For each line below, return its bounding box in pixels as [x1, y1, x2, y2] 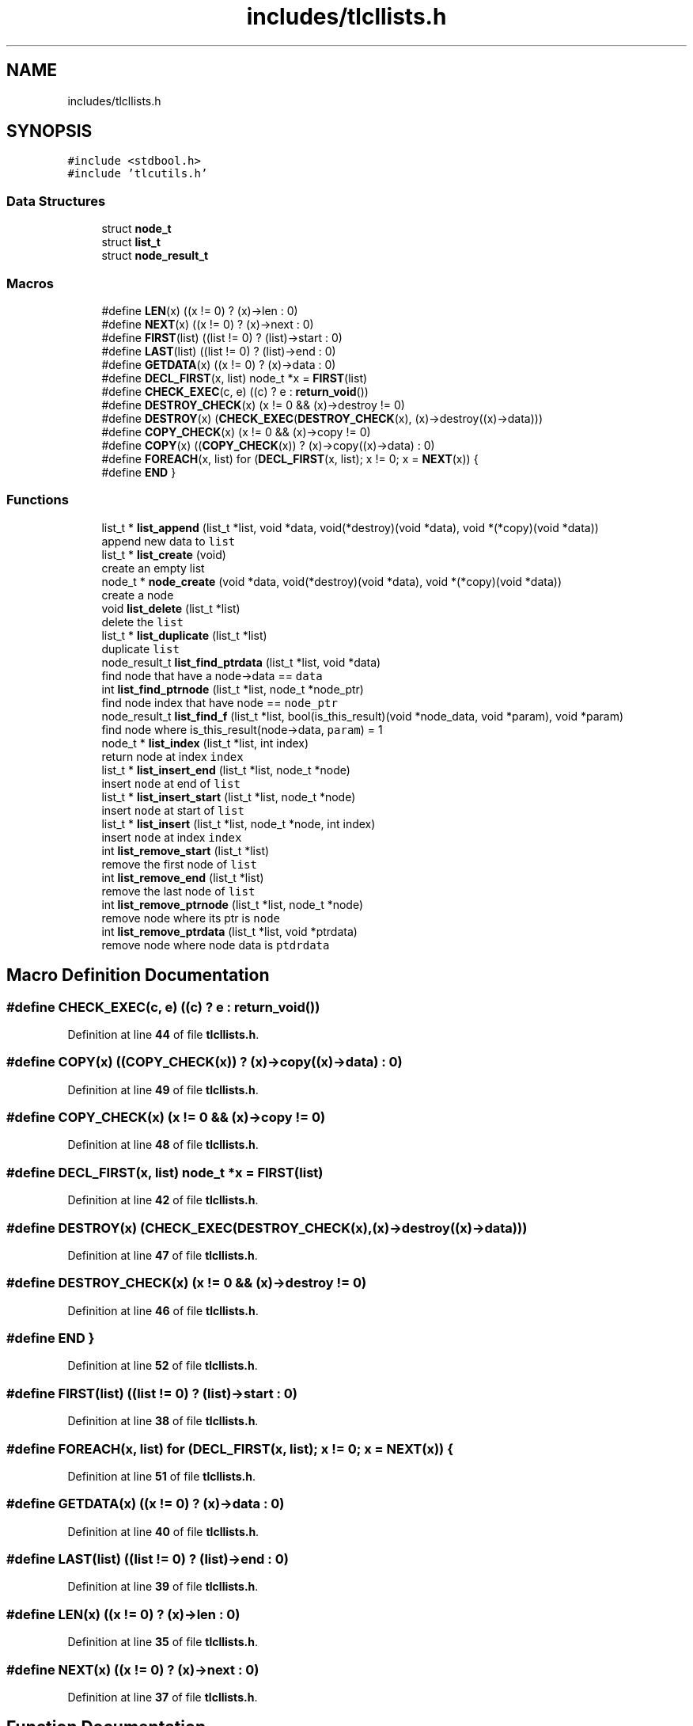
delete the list [101, 614, 184, 629]
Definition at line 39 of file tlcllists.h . [67, 1580, 259, 1594]
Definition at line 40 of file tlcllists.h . [67, 1524, 259, 1538]
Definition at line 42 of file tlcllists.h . [67, 1193, 259, 1207]
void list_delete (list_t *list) [101, 601, 240, 615]
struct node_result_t [101, 249, 209, 263]
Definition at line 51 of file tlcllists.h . [67, 1469, 256, 1483]
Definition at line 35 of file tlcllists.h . [67, 1635, 258, 1649]
